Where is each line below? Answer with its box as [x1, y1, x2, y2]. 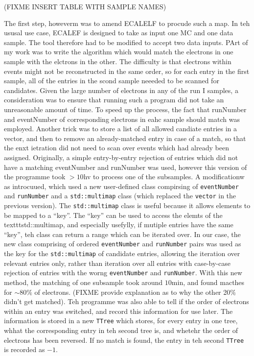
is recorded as [4, 344, 45, 355]
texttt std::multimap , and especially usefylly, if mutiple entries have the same [4, 219, 233, 230]
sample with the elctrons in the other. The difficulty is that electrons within [4, 56, 231, 66]
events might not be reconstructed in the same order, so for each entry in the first [4, 66, 250, 76]
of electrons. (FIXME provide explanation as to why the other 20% [34, 286, 236, 297]
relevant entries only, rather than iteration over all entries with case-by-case [4, 258, 231, 268]
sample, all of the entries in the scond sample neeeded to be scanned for [4, 75, 219, 86]
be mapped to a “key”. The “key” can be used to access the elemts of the [4, 210, 223, 220]
